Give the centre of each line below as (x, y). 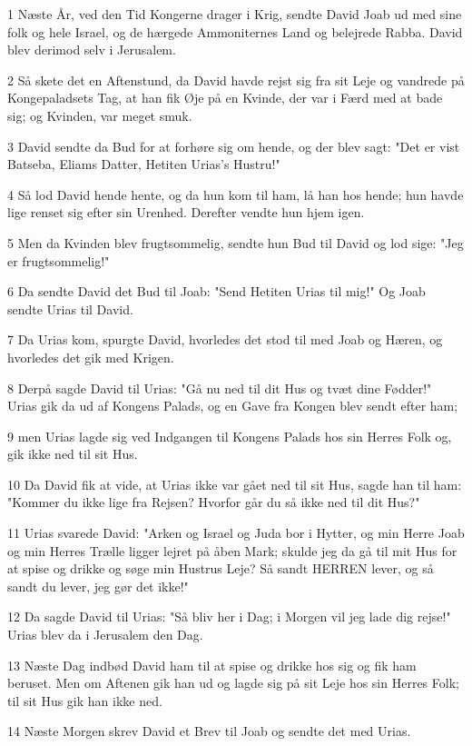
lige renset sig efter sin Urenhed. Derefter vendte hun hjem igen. (186, 212)
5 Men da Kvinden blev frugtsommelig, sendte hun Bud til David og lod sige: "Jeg (236, 242)
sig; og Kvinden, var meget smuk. (100, 115)
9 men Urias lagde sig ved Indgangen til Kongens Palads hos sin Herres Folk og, (230, 436)
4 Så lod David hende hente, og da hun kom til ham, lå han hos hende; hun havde (236, 194)
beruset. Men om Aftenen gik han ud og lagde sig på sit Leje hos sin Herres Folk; (233, 683)
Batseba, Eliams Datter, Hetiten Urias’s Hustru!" (144, 164)
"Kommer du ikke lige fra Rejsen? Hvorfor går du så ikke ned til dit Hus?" (214, 502)
